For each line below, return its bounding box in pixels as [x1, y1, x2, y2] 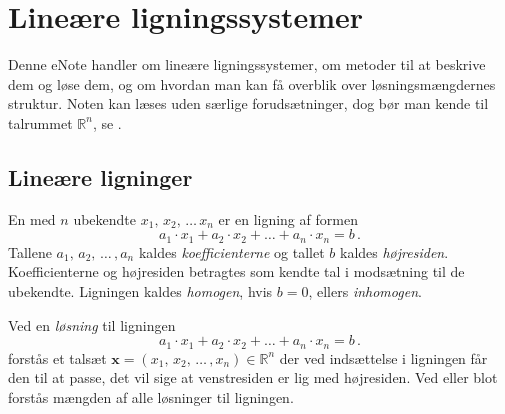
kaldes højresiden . [340, 241, 449, 262]
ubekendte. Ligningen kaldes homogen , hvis [8, 280, 273, 301]
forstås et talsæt [8, 347, 107, 368]
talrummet [8, 112, 73, 133]
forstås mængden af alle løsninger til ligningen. [8, 386, 294, 407]
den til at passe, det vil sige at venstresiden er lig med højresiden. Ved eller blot [8, 367, 498, 388]
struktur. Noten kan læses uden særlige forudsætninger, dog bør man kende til [8, 93, 489, 114]
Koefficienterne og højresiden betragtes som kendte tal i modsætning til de [8, 261, 465, 282]
